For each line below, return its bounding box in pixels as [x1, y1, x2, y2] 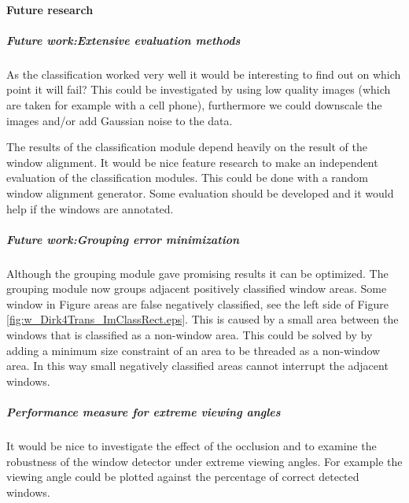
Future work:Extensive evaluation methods [6, 31, 241, 48]
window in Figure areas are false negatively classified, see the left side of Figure [6, 295, 389, 312]
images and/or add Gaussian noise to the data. [6, 112, 233, 128]
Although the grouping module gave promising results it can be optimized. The [6, 264, 389, 281]
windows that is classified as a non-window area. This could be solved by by [6, 327, 373, 343]
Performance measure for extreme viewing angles [6, 404, 281, 420]
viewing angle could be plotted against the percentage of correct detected [6, 468, 359, 485]
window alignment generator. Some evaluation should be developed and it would [6, 184, 394, 201]
